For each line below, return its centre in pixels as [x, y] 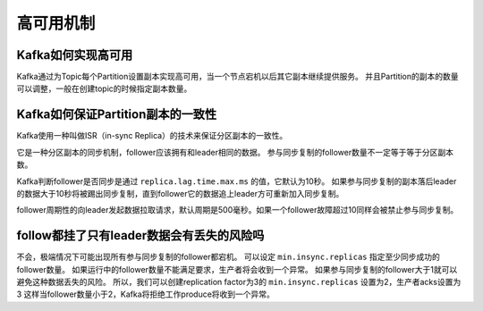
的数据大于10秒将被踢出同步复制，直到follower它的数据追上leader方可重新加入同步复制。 [180, 193]
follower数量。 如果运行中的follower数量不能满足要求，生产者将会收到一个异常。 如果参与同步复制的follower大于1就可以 [237, 269]
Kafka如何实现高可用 [75, 55]
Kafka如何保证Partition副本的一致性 [117, 115]
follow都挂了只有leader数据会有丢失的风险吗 [140, 235]
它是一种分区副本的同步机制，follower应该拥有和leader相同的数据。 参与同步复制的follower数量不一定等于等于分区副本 [235, 152]
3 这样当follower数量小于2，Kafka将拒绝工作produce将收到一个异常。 [145, 294]
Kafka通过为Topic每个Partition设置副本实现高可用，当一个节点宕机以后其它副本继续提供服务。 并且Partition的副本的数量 [238, 77]
